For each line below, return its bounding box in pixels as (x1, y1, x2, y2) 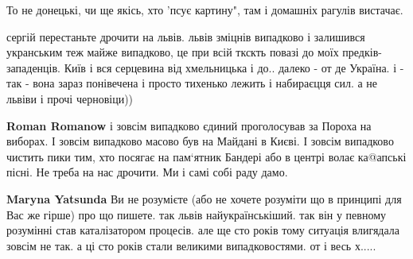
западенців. (6, 59, 60, 75)
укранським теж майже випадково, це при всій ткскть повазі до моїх (6, 44, 339, 60)
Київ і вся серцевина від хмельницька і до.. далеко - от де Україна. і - (64, 59, 404, 75)
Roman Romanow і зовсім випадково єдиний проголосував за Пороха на (6, 117, 372, 133)
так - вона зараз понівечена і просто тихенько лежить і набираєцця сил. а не (6, 75, 378, 91)
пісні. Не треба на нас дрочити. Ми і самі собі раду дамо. (6, 164, 288, 180)
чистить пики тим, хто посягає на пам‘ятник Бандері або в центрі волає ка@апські (6, 148, 407, 164)
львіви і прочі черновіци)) (6, 90, 134, 106)
